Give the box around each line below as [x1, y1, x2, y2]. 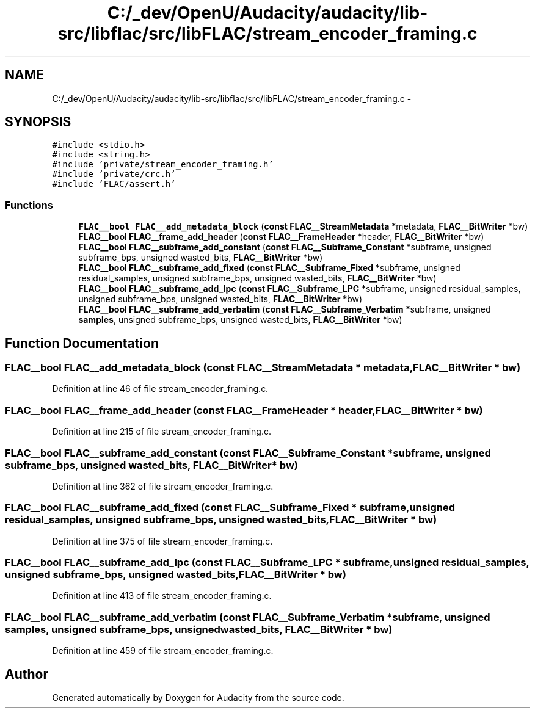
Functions [5, 198, 53, 211]
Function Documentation [5, 335, 159, 351]
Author [5, 666, 48, 682]
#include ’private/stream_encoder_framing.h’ [52, 159, 274, 170]
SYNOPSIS [5, 114, 71, 130]
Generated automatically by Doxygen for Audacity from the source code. [52, 692, 344, 703]
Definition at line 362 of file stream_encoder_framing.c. [52, 480, 274, 491]
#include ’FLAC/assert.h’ [52, 179, 176, 189]
